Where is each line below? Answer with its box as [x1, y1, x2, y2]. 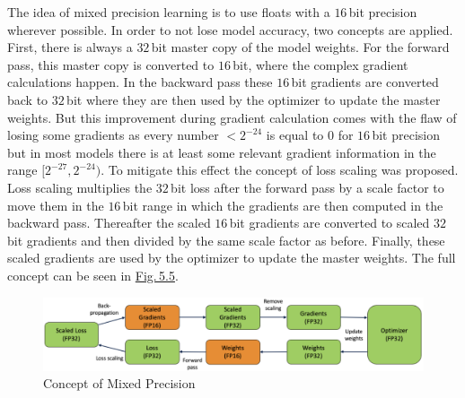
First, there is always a [7, 38, 133, 56]
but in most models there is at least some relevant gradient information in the [7, 143, 436, 161]
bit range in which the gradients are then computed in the [122, 195, 443, 214]
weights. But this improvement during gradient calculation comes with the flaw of [7, 108, 457, 126]
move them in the [7, 195, 104, 214]
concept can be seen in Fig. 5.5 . [7, 265, 179, 284]
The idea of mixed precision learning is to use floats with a [7, 3, 330, 21]
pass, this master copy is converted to [7, 55, 215, 74]
